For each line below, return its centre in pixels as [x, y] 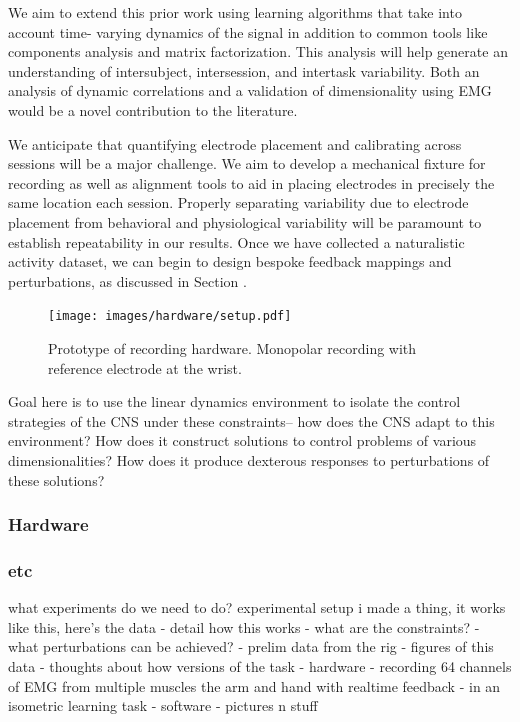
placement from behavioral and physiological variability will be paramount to [245, 221]
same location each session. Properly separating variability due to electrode [238, 202]
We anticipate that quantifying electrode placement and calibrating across [235, 143]
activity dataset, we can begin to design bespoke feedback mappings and [230, 261]
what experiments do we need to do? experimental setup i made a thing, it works [257, 607]
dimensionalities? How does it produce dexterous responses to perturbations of [249, 459]
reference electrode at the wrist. [145, 367]
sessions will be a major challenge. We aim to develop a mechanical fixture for [247, 163]
